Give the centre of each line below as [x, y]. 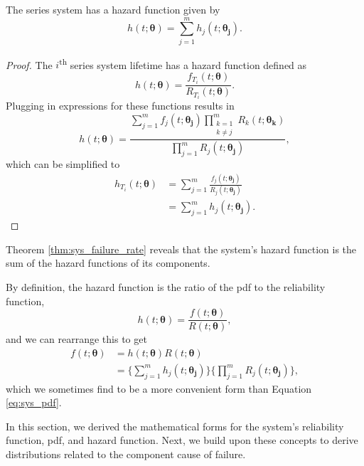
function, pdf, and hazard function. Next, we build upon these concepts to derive [182, 440]
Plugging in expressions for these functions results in [120, 106]
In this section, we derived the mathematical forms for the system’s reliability [175, 426]
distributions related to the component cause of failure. [126, 454]
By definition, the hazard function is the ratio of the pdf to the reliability [166, 286]
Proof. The [29, 64]
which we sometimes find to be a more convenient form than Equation [159, 388]
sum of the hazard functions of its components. [108, 263]
